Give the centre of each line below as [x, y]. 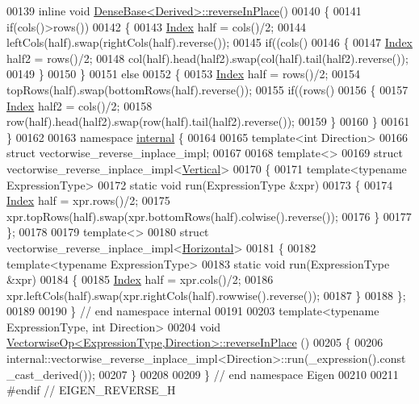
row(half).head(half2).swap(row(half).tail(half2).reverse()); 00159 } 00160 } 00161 [208, 121]
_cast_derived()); [51, 374]
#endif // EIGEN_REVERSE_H [91, 390]
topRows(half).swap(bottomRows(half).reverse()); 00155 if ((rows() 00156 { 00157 [207, 89]
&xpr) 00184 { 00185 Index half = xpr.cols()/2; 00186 [140, 279]
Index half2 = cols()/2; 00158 [80, 105]
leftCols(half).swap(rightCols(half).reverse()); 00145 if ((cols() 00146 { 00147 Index [209, 42]
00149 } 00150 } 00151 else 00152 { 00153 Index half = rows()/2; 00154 [184, 74]
